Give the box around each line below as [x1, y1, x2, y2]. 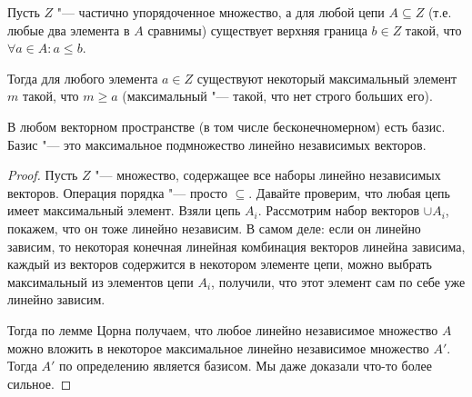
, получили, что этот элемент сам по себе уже [211, 272, 466, 291]
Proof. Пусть [7, 165, 78, 184]
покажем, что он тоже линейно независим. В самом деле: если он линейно [7, 218, 421, 237]
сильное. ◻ [7, 373, 72, 392]
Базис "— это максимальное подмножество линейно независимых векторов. [7, 134, 427, 154]
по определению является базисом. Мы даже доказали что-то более [59, 356, 432, 375]
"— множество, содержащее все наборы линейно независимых [95, 165, 441, 184]
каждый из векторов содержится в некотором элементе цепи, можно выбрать [7, 254, 432, 273]
